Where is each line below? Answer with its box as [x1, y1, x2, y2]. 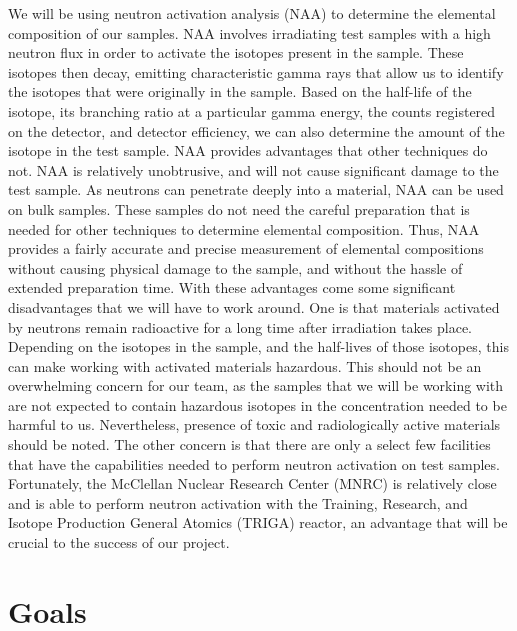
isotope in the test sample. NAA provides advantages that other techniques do [8, 140, 488, 161]
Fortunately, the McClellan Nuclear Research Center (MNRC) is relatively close [8, 473, 497, 494]
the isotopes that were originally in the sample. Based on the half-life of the [8, 81, 472, 102]
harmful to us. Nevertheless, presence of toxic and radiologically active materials [8, 414, 501, 435]
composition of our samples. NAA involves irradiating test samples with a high [8, 22, 491, 43]
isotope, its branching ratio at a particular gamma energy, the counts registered [8, 100, 496, 121]
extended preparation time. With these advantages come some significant [8, 277, 456, 298]
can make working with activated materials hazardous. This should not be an [8, 355, 482, 376]
